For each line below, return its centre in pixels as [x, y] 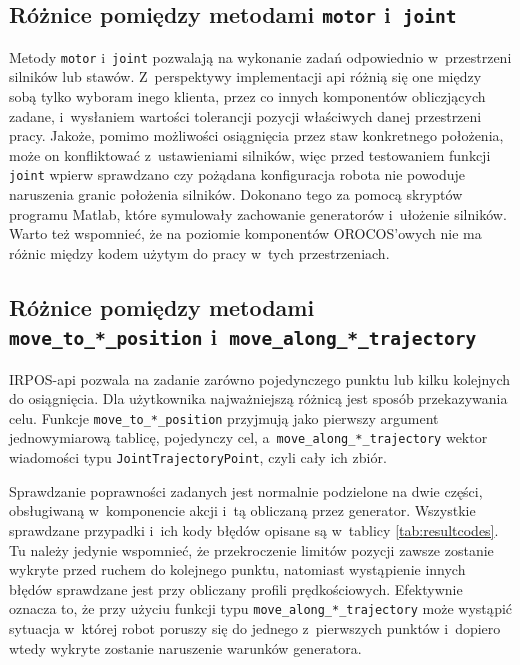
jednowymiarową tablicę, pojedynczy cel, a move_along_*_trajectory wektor [248, 437]
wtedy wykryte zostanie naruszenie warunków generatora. [185, 647]
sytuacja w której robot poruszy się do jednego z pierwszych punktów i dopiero [255, 627]
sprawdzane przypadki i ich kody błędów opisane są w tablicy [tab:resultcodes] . [254, 529]
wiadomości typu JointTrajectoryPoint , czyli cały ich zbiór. [198, 457]
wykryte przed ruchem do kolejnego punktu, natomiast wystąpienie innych [237, 569]
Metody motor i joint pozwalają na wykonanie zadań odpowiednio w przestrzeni [260, 56]
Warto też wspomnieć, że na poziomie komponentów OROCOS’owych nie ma [245, 233]
